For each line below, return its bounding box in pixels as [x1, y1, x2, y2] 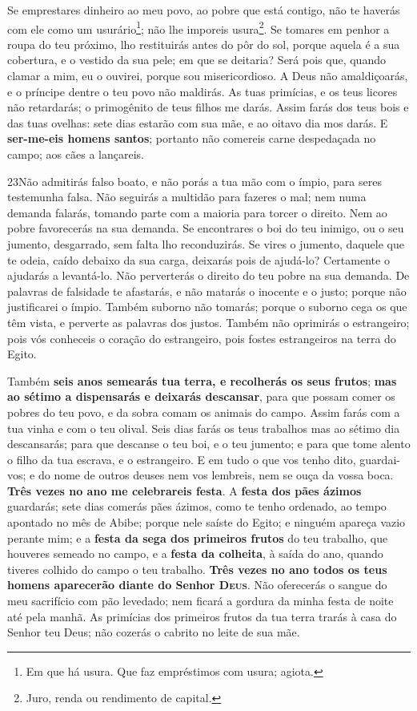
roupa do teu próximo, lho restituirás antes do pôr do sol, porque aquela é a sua [7, 35, 400, 52]
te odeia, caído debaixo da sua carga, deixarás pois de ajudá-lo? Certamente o [7, 251, 390, 268]
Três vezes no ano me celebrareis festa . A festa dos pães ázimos [7, 482, 362, 499]
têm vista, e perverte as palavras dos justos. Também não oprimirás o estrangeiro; [7, 313, 410, 330]
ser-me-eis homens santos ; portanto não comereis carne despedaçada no [7, 130, 376, 147]
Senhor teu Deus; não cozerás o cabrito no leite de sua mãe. [7, 624, 300, 640]
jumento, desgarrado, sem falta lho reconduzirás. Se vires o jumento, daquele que [7, 235, 404, 252]
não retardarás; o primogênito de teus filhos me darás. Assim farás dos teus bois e [7, 99, 409, 115]
